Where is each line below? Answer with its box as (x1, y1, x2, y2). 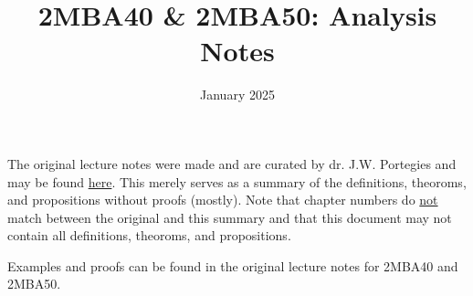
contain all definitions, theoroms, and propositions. (7, 226, 291, 245)
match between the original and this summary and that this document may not (7, 207, 452, 227)
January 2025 (200, 85, 275, 104)
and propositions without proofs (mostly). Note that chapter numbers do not (7, 190, 438, 209)
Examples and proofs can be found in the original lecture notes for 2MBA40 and (7, 256, 458, 275)
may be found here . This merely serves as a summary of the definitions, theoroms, (7, 172, 467, 191)
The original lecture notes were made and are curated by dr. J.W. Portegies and (7, 153, 457, 173)
